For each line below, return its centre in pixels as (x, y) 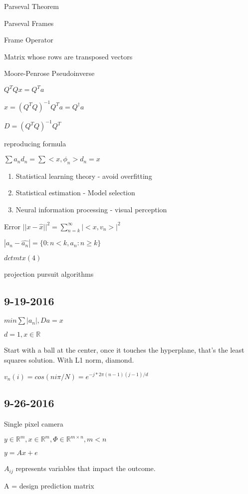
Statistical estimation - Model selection (75, 193)
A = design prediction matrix (49, 485)
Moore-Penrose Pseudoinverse (49, 73)
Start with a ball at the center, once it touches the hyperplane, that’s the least (124, 350)
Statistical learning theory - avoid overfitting (84, 176)
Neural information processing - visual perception (91, 210)
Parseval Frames (29, 23)
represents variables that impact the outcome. (86, 468)
